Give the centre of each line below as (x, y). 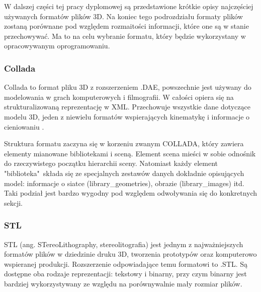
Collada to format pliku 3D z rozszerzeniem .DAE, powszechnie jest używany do (128, 87)
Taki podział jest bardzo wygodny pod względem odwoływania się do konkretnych (131, 193)
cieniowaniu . (24, 126)
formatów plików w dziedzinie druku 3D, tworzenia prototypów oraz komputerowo (130, 254)
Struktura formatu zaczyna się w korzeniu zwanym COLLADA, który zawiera (124, 143)
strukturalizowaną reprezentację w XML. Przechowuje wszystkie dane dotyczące (127, 107)
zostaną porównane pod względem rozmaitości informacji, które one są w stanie (126, 26)
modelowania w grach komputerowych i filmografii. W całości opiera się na (119, 97)
